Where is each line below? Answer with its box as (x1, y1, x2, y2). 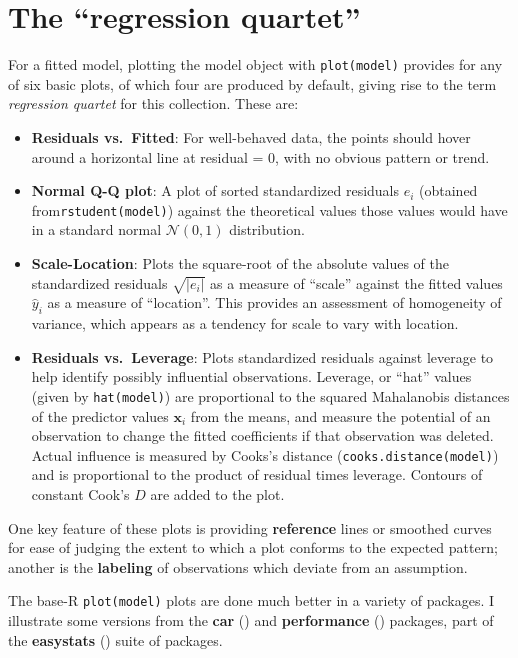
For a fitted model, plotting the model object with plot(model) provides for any (8, 54, 503, 75)
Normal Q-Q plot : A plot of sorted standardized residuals (31, 180, 400, 201)
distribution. (229, 219, 305, 240)
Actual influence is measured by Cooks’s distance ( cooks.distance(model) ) (31, 444, 499, 465)
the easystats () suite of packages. (8, 629, 223, 650)
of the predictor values (31, 405, 169, 426)
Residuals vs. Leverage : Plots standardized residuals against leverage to (31, 346, 494, 367)
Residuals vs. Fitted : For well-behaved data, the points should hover (31, 126, 471, 147)
